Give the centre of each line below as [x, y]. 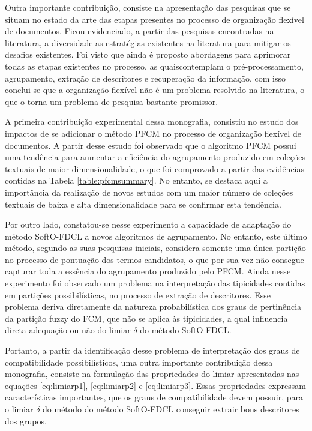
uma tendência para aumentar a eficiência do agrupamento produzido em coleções [155, 157]
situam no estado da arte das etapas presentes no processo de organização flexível [154, 19]
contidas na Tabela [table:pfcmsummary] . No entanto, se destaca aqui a [136, 180]
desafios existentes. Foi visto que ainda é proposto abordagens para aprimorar [148, 54]
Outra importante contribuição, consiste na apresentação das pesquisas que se [148, 7]
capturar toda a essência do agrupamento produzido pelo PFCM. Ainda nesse [148, 271]
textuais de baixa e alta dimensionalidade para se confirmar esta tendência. [143, 204]
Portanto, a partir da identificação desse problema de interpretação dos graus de [152, 350]
